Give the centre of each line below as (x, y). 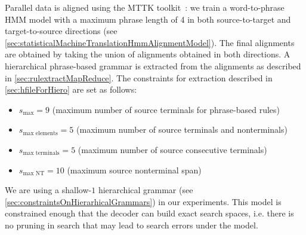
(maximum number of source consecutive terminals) (172, 149)
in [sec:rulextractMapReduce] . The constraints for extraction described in (139, 77)
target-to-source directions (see (61, 31)
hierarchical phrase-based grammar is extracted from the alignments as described (153, 65)
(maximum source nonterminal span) (134, 170)
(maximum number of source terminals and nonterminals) (182, 129)
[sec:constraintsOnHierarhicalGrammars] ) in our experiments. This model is (143, 201)
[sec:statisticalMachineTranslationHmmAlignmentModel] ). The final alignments (150, 42)
